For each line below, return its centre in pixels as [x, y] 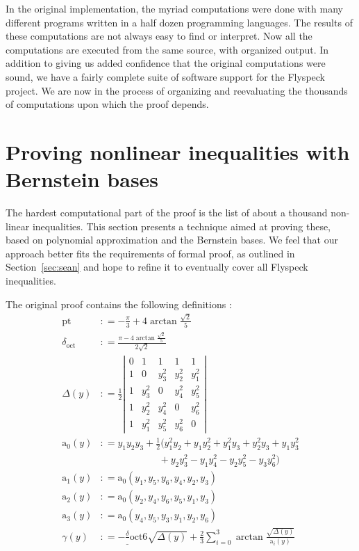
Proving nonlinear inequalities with [178, 151]
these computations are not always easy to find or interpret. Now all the [159, 36]
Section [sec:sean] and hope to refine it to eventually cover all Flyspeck [157, 267]
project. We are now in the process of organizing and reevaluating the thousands [177, 90]
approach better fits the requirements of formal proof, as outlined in [150, 253]
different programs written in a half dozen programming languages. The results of [179, 22]
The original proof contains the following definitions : [119, 304]
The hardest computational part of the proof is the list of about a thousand [167, 213]
